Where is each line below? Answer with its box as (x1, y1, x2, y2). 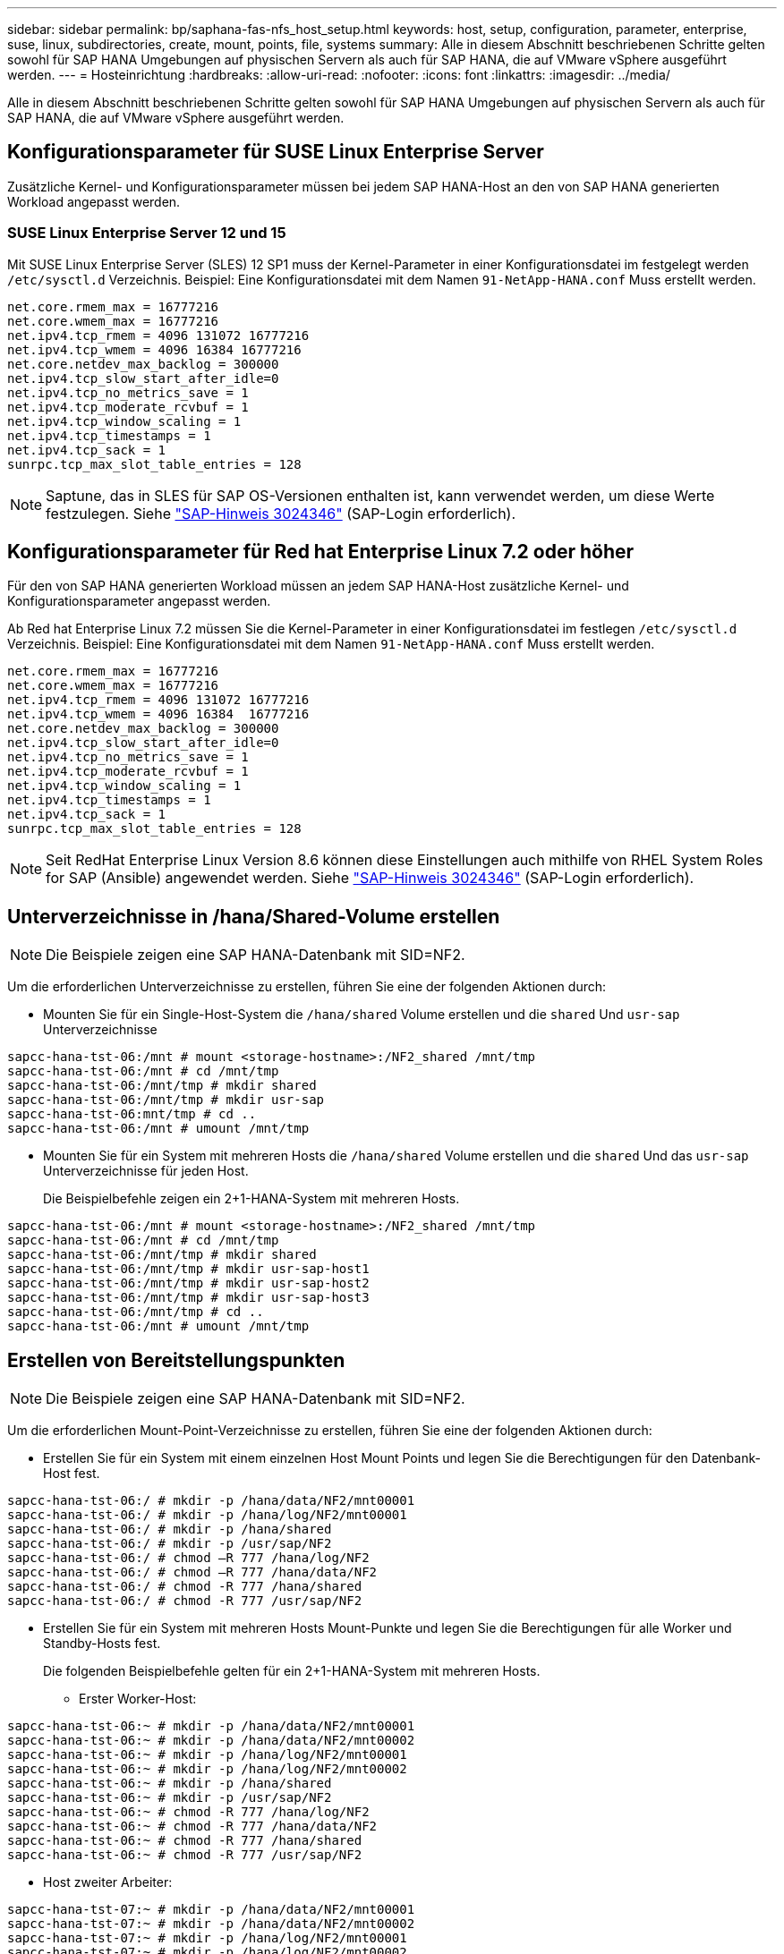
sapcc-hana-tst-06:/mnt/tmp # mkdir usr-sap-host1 (7, 1262, 370, 1277)
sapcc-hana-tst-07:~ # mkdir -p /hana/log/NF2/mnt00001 (7, 1931, 407, 1946)
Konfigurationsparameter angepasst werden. (7, 593, 271, 609)
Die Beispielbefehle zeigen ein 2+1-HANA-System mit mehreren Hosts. (43, 1191, 460, 1207)
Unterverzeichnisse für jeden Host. (43, 1163, 249, 1179)
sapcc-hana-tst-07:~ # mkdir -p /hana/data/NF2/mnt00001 (7, 1902, 415, 1917)
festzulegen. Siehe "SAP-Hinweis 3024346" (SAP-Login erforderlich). (46, 504, 516, 522)
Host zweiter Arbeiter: (43, 1874, 173, 1890)
